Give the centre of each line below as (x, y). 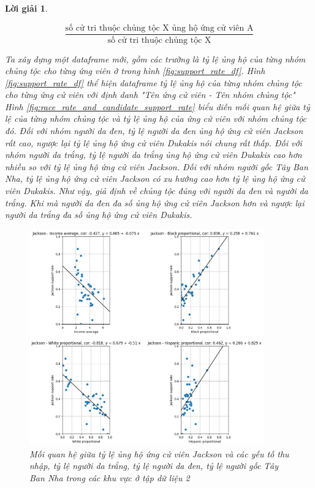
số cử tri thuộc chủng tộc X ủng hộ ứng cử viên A (159, 28)
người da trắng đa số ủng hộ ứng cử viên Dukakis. (99, 215)
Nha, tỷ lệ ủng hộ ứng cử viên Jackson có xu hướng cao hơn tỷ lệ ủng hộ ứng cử (155, 178)
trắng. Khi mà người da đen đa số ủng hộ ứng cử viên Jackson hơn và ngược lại (155, 202)
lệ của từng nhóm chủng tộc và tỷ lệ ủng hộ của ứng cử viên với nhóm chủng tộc (156, 118)
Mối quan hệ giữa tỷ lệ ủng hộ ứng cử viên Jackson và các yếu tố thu (159, 453)
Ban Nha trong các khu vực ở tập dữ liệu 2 (110, 477)
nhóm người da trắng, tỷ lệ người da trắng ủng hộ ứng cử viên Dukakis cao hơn (154, 155)
